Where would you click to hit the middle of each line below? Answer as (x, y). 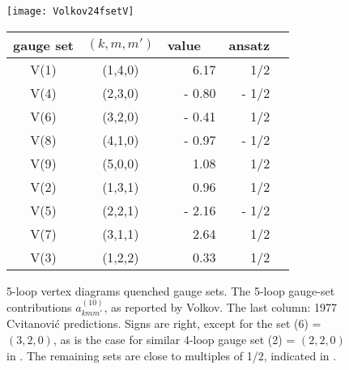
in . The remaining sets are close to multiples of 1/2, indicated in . (172, 355)
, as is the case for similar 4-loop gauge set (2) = (174, 340)
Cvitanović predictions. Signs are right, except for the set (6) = (164, 323)
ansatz (249, 45)
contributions (39, 307)
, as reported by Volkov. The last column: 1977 (221, 307)
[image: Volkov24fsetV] (70, 11)
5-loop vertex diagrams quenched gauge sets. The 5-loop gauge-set (171, 290)
